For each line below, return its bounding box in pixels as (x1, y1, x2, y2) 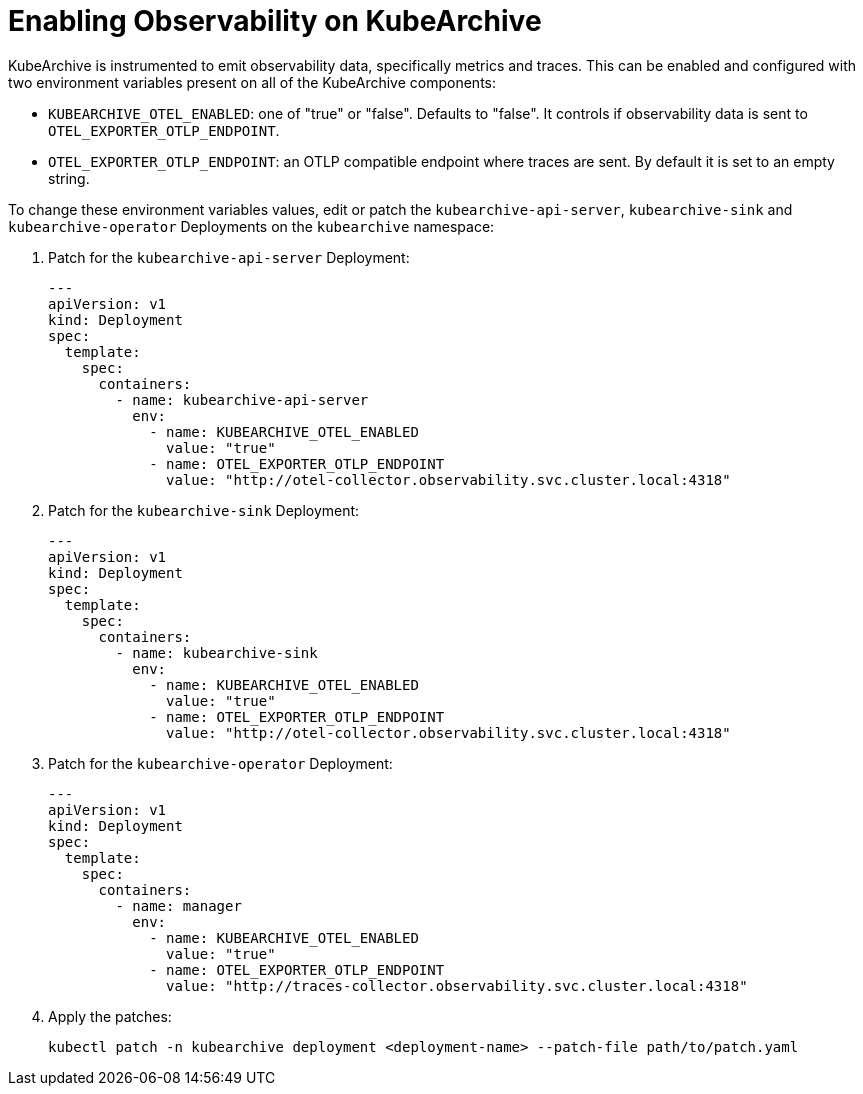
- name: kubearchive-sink (115, 644, 318, 661)
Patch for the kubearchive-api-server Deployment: (48, 248, 410, 266)
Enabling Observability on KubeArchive (8, 4, 542, 38)
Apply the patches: (48, 1007, 172, 1025)
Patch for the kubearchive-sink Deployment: (48, 501, 360, 519)
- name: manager (115, 897, 242, 914)
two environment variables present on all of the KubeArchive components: (8, 73, 496, 91)
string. (48, 169, 90, 187)
